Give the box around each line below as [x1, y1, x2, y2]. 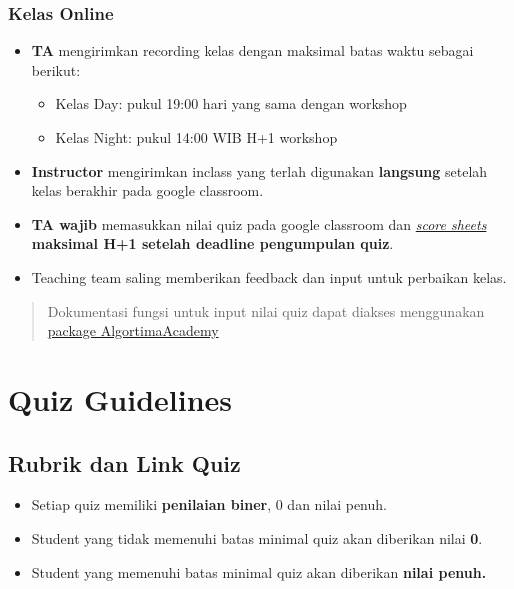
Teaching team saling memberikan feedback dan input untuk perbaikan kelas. [31, 266, 507, 287]
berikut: [31, 59, 81, 80]
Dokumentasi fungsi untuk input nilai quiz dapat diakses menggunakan [47, 300, 485, 321]
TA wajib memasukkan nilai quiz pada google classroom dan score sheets [31, 213, 487, 234]
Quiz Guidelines [8, 378, 233, 419]
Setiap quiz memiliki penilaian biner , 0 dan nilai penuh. [31, 494, 387, 515]
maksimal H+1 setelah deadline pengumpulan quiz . [31, 233, 394, 254]
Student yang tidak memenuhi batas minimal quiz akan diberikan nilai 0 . [31, 527, 483, 548]
